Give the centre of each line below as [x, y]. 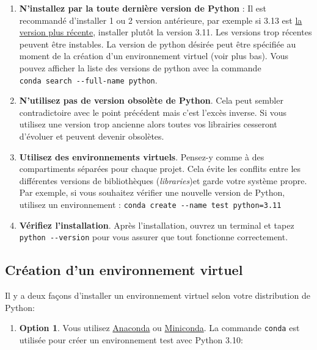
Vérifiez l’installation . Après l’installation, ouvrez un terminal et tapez [157, 225]
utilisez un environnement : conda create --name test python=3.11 [150, 204]
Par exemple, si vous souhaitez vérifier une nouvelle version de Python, [152, 192]
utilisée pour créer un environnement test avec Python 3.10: [131, 339]
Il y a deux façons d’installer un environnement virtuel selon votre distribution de [158, 295]
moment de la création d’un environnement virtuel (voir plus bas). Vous [154, 56]
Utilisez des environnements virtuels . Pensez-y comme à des [142, 156]
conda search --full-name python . [88, 80]
